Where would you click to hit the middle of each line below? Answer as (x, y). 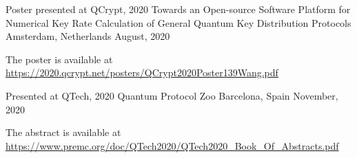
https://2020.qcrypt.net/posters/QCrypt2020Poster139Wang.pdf (142, 72)
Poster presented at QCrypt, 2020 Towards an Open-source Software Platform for (178, 9)
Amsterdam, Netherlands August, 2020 (88, 36)
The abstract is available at (63, 132)
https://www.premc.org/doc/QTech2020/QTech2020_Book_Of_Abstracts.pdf (172, 145)
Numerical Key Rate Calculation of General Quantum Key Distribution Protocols (178, 22)
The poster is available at (59, 59)
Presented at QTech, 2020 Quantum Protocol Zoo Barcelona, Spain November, (172, 95)
